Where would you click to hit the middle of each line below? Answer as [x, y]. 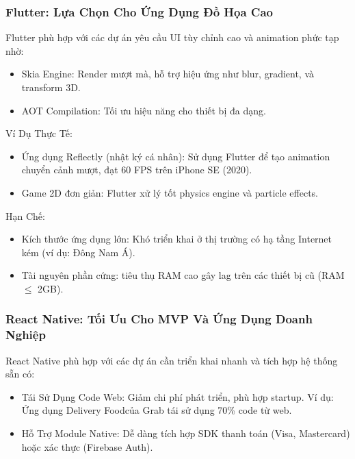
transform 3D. [51, 87]
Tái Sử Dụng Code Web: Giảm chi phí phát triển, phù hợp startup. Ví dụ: [177, 396]
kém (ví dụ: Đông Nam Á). [78, 252]
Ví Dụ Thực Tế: [39, 133]
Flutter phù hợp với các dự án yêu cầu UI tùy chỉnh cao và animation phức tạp [172, 37]
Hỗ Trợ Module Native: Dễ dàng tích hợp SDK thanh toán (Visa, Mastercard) [186, 433]
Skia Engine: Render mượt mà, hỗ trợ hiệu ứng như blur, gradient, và [168, 74]
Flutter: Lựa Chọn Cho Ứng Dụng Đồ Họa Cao [140, 11]
